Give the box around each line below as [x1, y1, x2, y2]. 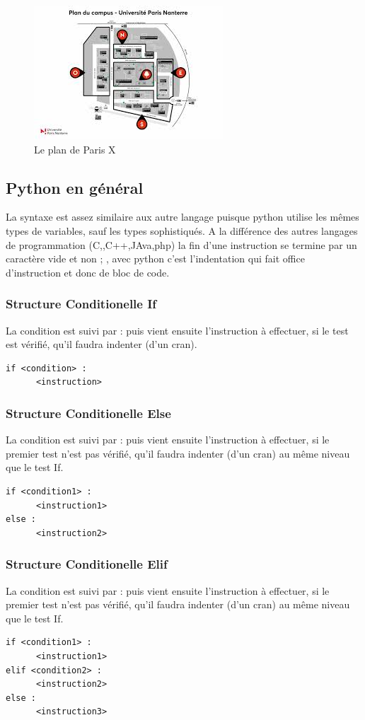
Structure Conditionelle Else [6, 404, 171, 422]
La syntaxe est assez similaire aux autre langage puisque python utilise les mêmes [6, 209, 359, 224]
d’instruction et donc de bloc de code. [6, 265, 170, 279]
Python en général [6, 176, 144, 198]
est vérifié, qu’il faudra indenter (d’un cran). [6, 337, 197, 352]
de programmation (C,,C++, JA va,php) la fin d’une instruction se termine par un [6, 237, 357, 252]
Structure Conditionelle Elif [6, 555, 168, 573]
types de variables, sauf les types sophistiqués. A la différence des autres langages [6, 223, 358, 238]
